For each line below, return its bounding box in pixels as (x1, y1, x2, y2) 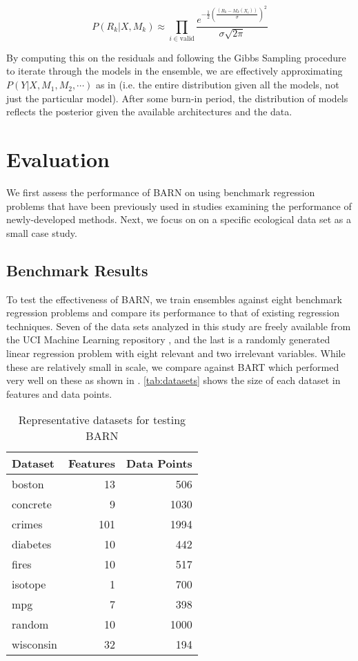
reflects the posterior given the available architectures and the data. (6, 104, 292, 119)
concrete (12, 496, 52, 512)
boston (12, 476, 44, 492)
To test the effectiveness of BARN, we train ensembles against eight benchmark (6, 291, 342, 306)
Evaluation (6, 145, 110, 173)
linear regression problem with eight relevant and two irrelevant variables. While (6, 345, 346, 360)
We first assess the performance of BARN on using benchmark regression (6, 184, 315, 199)
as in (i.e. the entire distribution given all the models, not (95, 77, 339, 92)
